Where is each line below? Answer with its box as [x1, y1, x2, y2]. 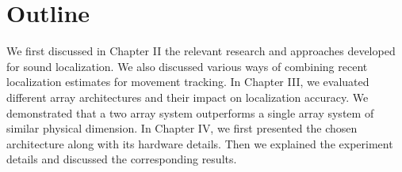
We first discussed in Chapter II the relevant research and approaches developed [6, 43, 396, 59]
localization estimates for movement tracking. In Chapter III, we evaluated [6, 73, 369, 90]
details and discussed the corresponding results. [6, 151, 237, 167]
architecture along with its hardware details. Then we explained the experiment [6, 135, 393, 151]
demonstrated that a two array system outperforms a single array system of [6, 104, 374, 121]
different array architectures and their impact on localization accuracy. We [6, 88, 369, 105]
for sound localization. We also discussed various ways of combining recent [6, 58, 368, 74]
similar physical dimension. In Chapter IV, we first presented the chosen [6, 120, 358, 136]
